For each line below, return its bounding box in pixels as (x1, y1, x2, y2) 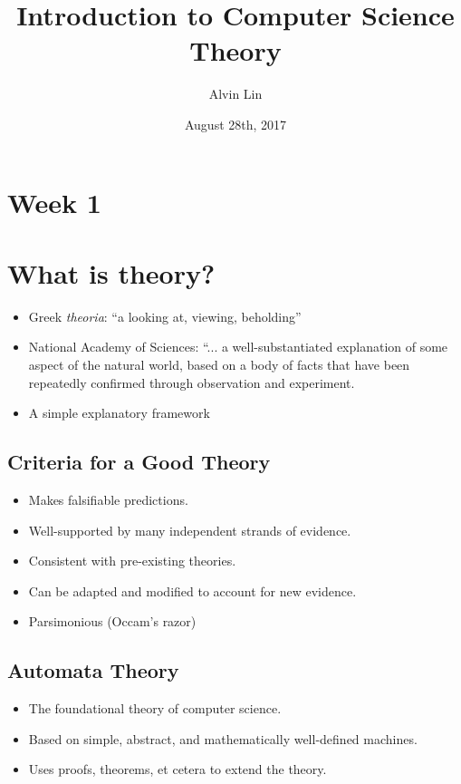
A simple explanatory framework (28, 403, 210, 422)
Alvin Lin (208, 84, 263, 103)
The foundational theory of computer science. (28, 699, 282, 718)
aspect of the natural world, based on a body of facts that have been (28, 355, 410, 373)
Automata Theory (7, 656, 179, 684)
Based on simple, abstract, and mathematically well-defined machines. (28, 729, 418, 748)
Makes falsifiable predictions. (28, 489, 188, 508)
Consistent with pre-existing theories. (28, 551, 236, 570)
